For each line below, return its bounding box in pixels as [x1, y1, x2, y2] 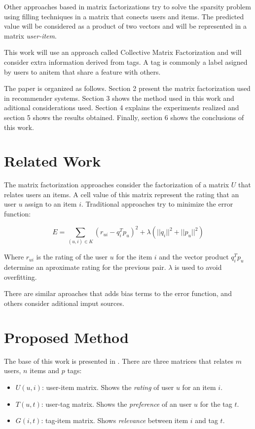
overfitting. [4, 271, 37, 282]
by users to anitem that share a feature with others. [4, 66, 161, 77]
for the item [116, 252, 152, 262]
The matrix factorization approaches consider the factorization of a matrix [4, 179, 229, 190]
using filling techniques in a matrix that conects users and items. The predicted [4, 11, 244, 21]
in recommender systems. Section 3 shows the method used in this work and [4, 92, 234, 103]
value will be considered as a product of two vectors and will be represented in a [4, 21, 247, 31]
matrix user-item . [4, 30, 57, 41]
